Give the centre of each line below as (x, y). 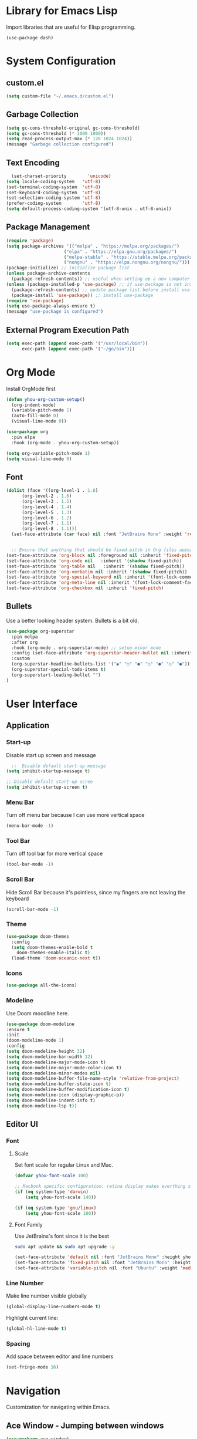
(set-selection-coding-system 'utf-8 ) (53, 198)
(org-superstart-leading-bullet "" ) (56, 675)
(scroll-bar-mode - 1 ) (33, 909)
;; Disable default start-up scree (50, 782)
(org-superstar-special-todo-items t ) (59, 670)
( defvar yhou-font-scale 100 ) (52, 1176)
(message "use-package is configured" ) (55, 312)
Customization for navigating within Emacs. (58, 1407)
